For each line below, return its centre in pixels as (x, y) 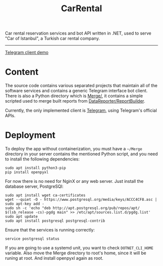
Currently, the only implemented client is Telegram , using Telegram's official (81, 110)
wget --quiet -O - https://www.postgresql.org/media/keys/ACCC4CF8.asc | (81, 200)
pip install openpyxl (27, 172)
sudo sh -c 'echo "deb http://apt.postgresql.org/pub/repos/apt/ (72, 208)
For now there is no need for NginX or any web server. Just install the (74, 181)
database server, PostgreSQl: (34, 186)
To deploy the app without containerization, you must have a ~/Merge (73, 149)
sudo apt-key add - (25, 204)
